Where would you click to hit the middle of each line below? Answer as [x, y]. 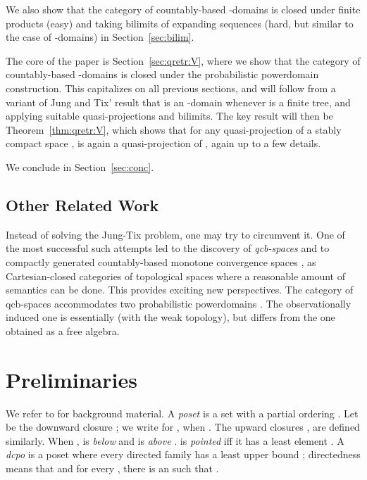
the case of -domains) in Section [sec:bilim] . [100, 37]
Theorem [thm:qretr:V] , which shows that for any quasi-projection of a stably [174, 129]
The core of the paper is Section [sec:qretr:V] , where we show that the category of [183, 60]
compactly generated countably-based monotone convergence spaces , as [161, 261]
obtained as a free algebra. [63, 330]
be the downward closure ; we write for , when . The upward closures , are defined [183, 427]
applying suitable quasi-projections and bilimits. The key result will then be [169, 116]
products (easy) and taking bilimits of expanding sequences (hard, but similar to [180, 23]
